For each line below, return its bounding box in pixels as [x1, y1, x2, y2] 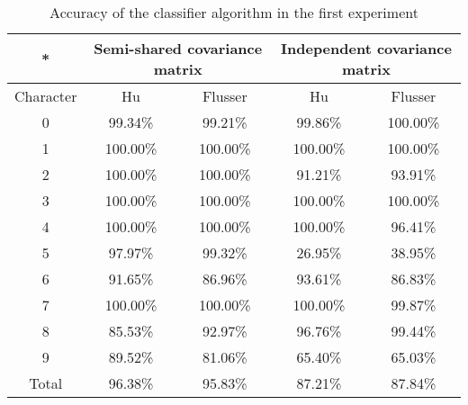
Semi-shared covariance [94, 38, 263, 58]
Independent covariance [281, 38, 452, 58]
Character [14, 85, 77, 106]
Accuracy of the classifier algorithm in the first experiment [49, 2, 418, 22]
